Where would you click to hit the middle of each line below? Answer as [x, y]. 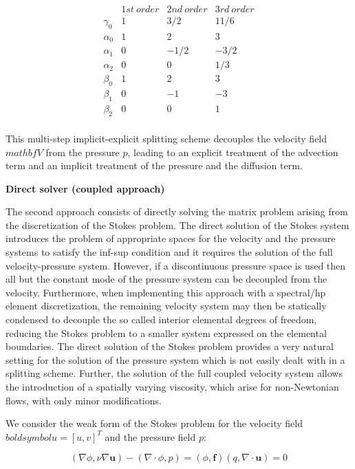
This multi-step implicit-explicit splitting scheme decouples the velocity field [166, 138]
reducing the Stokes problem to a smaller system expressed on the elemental [166, 332]
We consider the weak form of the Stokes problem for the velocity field [154, 423]
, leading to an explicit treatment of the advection [233, 152]
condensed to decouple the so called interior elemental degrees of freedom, [161, 319]
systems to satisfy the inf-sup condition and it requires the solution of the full [169, 252]
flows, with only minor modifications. [84, 400]
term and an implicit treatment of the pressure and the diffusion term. [154, 165]
